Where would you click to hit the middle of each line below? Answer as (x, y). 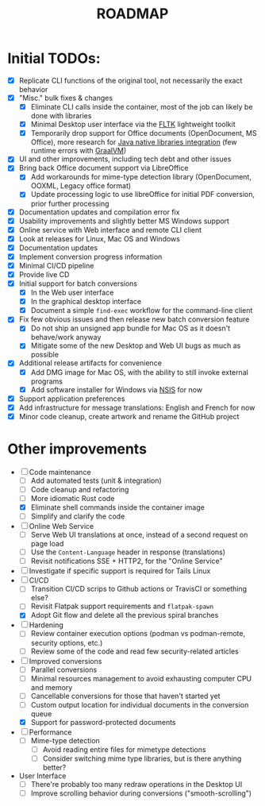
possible (44, 355)
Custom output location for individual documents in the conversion (140, 704)
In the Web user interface (72, 293)
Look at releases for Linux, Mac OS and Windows (99, 238)
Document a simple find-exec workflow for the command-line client (142, 310)
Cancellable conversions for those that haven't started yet (125, 696)
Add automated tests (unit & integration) (96, 480)
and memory (52, 687)
